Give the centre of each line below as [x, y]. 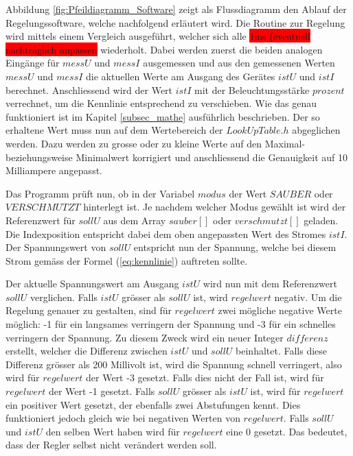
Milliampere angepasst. [54, 170]
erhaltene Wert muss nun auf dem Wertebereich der [114, 130]
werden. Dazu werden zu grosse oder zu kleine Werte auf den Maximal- [156, 143]
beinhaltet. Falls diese [282, 351]
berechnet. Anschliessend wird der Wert [89, 89]
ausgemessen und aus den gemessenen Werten [239, 63]
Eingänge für [33, 63]
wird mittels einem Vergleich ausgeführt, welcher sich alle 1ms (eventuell [158, 36]
